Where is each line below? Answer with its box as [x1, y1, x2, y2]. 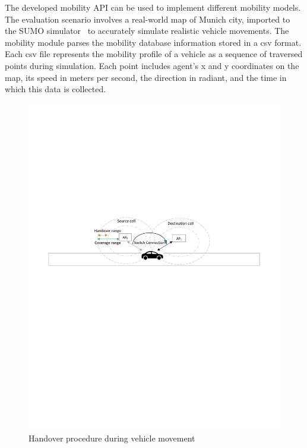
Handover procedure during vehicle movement [29, 432, 195, 444]
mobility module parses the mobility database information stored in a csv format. [5, 36, 302, 48]
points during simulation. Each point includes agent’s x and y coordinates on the [5, 59, 299, 71]
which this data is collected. [5, 83, 106, 95]
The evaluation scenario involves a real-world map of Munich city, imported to [5, 12, 290, 25]
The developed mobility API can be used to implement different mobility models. [5, 1, 301, 13]
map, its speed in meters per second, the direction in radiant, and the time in [5, 71, 287, 83]
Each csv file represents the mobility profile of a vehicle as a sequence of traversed [5, 48, 303, 60]
